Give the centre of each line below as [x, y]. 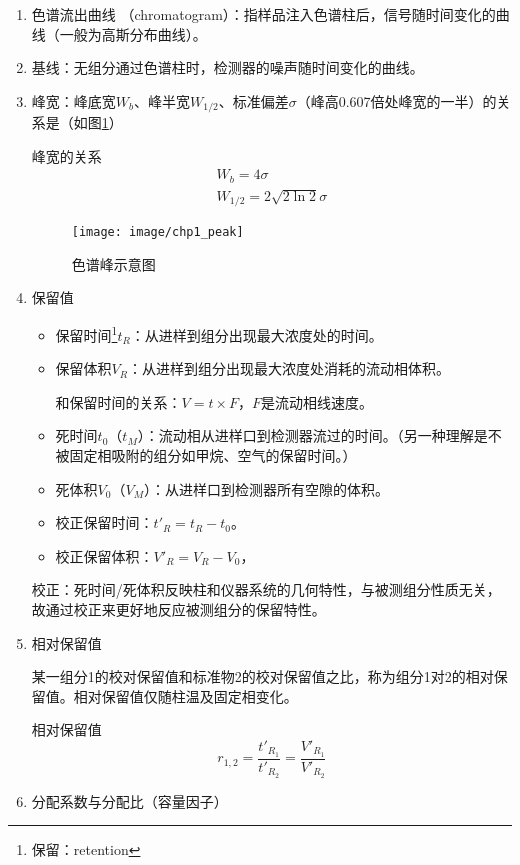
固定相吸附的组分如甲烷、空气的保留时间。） [213, 455]
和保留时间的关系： [118, 401]
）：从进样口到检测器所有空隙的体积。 [266, 488]
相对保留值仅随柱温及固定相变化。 [185, 695]
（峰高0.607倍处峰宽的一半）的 [396, 100]
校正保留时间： [104, 522]
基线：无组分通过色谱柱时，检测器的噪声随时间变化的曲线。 [227, 67]
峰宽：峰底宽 [73, 100]
